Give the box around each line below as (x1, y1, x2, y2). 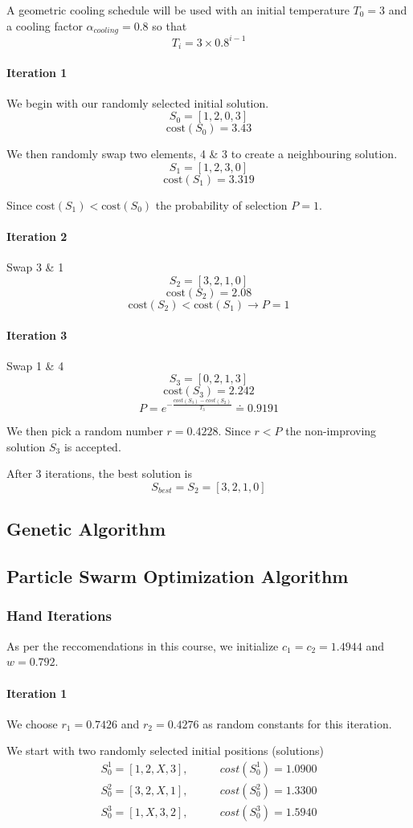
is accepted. (63, 438, 121, 455)
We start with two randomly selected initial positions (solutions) (6, 742, 324, 759)
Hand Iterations (6, 606, 112, 626)
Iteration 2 (6, 228, 67, 245)
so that (152, 17, 187, 34)
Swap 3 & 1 (6, 259, 64, 275)
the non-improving (285, 422, 377, 439)
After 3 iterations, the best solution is (6, 465, 192, 482)
